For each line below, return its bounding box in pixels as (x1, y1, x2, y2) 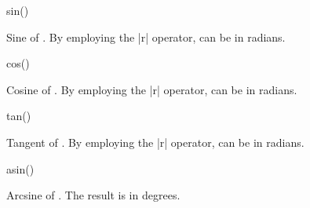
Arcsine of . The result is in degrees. (6, 187, 181, 203)
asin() (6, 160, 35, 177)
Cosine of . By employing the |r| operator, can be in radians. (6, 81, 297, 97)
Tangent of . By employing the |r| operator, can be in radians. (6, 133, 305, 150)
